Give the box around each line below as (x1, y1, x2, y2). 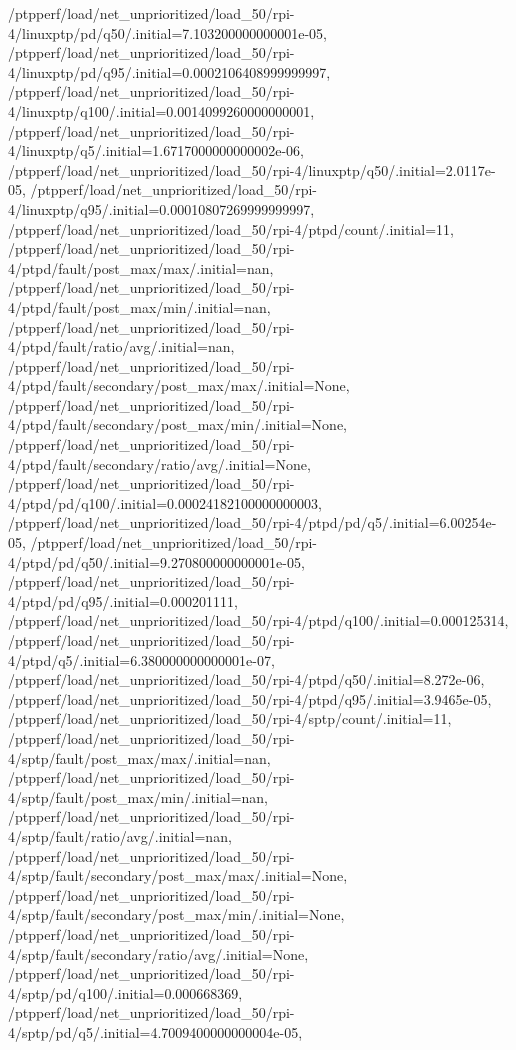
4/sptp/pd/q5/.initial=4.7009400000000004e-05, (8, 1021, 303, 1042)
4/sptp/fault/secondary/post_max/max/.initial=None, (8, 865, 348, 886)
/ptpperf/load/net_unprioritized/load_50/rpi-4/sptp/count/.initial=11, (8, 708, 452, 729)
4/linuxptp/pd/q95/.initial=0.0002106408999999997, (8, 61, 331, 82)
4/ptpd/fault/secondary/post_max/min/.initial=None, (8, 414, 347, 435)
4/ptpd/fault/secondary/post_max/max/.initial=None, (8, 375, 350, 396)
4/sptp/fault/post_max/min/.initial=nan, (8, 786, 269, 807)
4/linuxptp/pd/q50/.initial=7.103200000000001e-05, (8, 22, 327, 43)
